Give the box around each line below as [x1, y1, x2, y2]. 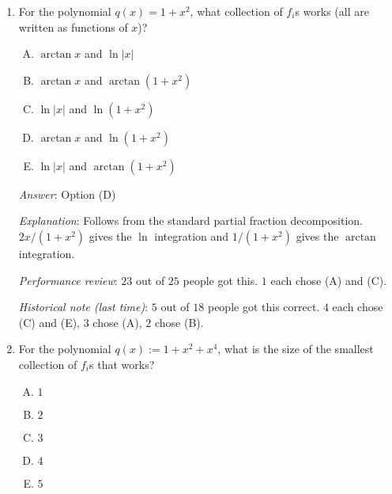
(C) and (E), [18, 313, 81, 330]
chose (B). [154, 313, 204, 330]
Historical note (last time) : [18, 298, 149, 315]
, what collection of [190, 3, 283, 19]
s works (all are [295, 3, 369, 19]
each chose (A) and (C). [270, 272, 387, 288]
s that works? [89, 355, 155, 372]
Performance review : [18, 272, 118, 288]
